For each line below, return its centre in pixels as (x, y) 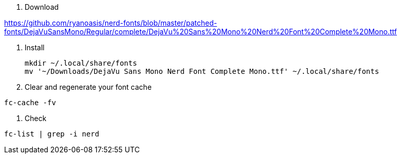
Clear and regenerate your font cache (88, 87)
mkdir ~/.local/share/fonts (81, 63)
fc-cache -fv (30, 103)
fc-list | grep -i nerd (52, 134)
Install (35, 47)
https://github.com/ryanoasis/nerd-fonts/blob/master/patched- (111, 23)
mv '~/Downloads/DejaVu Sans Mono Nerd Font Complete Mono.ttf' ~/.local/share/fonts (202, 71)
